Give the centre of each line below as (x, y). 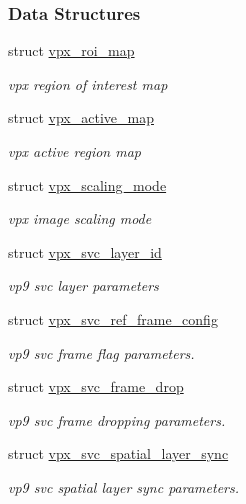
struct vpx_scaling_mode (87, 184)
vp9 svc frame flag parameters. (101, 352)
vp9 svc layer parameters (83, 285)
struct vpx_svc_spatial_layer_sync (118, 453)
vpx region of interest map (88, 83)
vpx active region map (74, 151)
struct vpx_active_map (81, 117)
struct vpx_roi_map (71, 50)
